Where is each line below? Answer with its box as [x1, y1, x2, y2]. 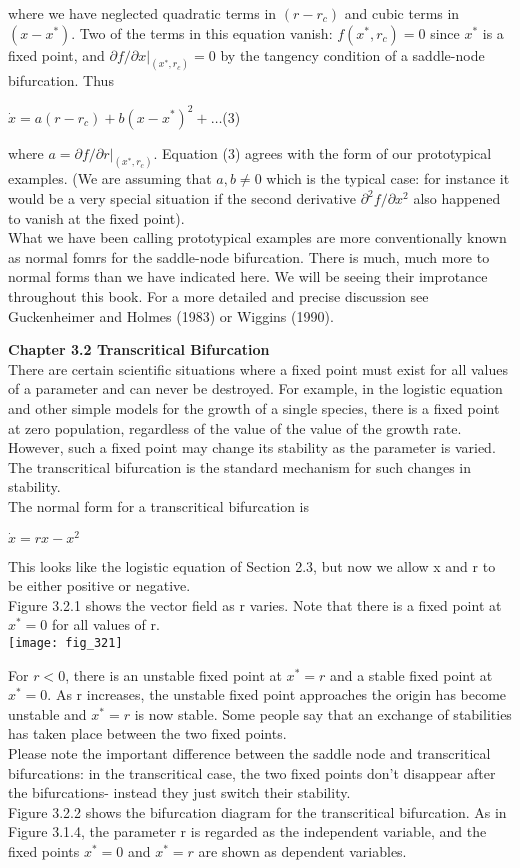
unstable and [8, 703, 87, 724]
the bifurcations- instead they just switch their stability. [8, 782, 351, 803]
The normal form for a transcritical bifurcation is [8, 495, 310, 516]
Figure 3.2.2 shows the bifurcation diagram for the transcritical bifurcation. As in [8, 801, 507, 822]
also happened [413, 188, 501, 208]
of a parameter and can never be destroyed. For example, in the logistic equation [8, 378, 503, 399]
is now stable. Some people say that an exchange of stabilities [134, 703, 512, 724]
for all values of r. [52, 614, 160, 635]
